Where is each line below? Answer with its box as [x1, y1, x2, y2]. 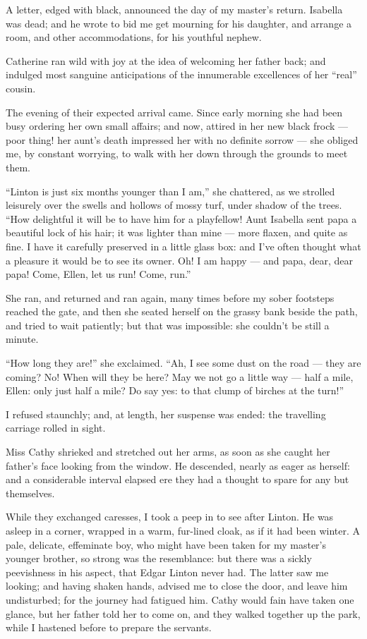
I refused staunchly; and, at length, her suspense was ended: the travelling [6, 406, 326, 421]
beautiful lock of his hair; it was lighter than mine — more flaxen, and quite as [6, 225, 348, 240]
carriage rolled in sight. [6, 420, 106, 435]
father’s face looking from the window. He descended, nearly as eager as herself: [6, 458, 350, 473]
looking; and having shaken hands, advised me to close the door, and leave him [6, 578, 348, 593]
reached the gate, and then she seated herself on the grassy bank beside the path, [6, 304, 358, 319]
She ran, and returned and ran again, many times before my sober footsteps [6, 290, 335, 305]
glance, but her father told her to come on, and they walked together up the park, [6, 606, 361, 621]
